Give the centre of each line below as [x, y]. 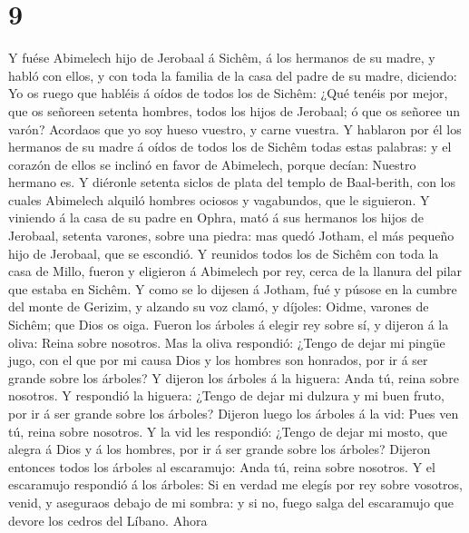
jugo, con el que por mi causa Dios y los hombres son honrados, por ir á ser [218, 360]
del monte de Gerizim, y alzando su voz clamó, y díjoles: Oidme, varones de [219, 306]
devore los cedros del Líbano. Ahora [108, 520]
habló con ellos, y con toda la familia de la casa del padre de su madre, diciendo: [233, 75]
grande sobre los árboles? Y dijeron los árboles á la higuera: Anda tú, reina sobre [234, 377]
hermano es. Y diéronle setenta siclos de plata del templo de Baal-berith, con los [232, 182]
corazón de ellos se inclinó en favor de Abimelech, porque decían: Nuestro [212, 164]
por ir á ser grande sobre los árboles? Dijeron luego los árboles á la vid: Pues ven [234, 413]
